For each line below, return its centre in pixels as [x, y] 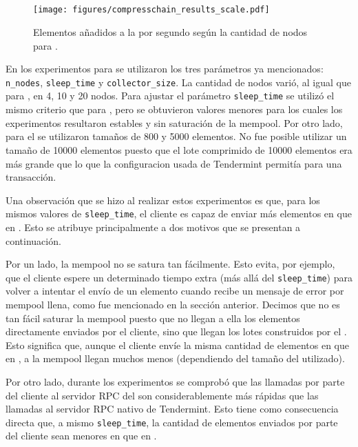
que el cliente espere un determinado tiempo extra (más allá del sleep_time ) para [179, 277]
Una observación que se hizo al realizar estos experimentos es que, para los [163, 200]
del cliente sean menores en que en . [81, 436]
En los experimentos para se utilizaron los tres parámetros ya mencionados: [165, 69]
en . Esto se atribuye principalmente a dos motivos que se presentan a [153, 227]
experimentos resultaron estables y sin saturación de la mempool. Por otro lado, [174, 122]
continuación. [33, 240]
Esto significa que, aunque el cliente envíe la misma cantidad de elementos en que [177, 345]
